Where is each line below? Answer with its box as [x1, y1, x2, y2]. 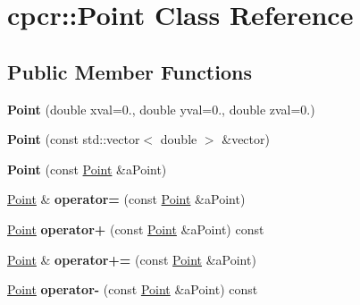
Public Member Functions [7, 57, 252, 85]
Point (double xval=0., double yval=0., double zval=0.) [7, 99, 315, 118]
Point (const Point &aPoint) [7, 159, 167, 178]
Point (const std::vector [7, 130, 140, 148]
